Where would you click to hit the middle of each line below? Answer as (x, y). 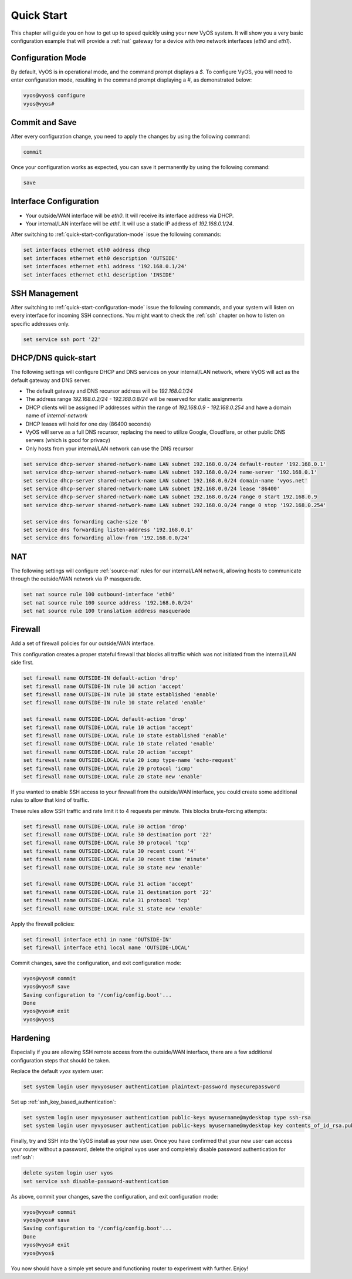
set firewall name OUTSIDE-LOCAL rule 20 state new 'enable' (113, 777)
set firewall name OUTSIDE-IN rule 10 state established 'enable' (121, 694)
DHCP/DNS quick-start (53, 358)
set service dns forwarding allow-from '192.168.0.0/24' (107, 538)
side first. (22, 663)
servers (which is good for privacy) (68, 440)
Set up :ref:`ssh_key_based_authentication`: (63, 1102)
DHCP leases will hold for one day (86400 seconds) (88, 424)
